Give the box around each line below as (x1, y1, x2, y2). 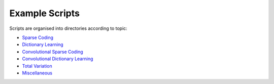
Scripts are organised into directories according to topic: (9, 25, 128, 31)
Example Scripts (9, 8, 80, 19)
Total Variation (22, 63, 53, 69)
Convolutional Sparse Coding (22, 49, 83, 55)
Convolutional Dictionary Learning (22, 56, 93, 62)
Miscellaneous (22, 70, 53, 76)
